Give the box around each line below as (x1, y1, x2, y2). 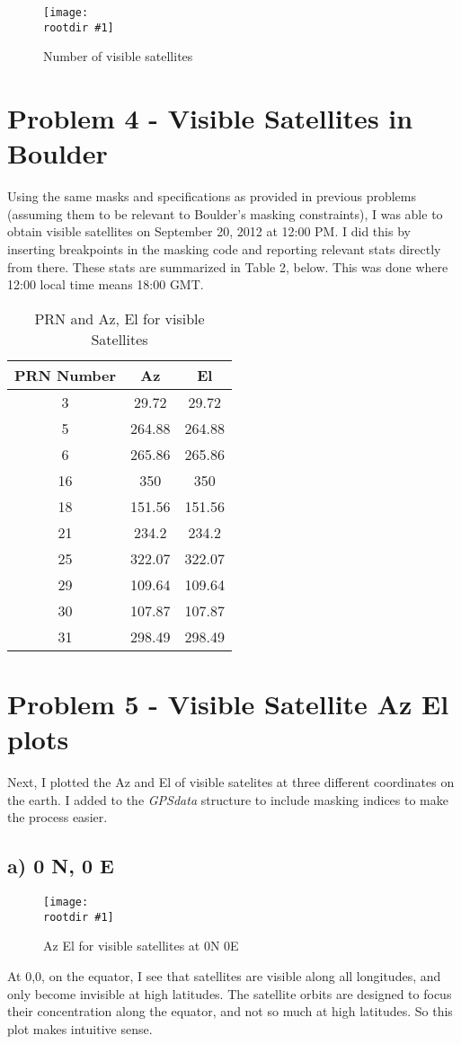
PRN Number (14, 364, 117, 385)
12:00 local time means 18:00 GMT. (7, 275, 204, 294)
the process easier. (7, 808, 108, 827)
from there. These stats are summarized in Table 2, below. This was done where (7, 257, 448, 276)
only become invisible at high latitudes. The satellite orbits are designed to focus (7, 984, 452, 1003)
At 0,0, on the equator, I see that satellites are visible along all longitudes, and (7, 966, 441, 985)
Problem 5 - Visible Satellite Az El (7, 685, 449, 721)
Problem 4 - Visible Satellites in (7, 100, 413, 137)
